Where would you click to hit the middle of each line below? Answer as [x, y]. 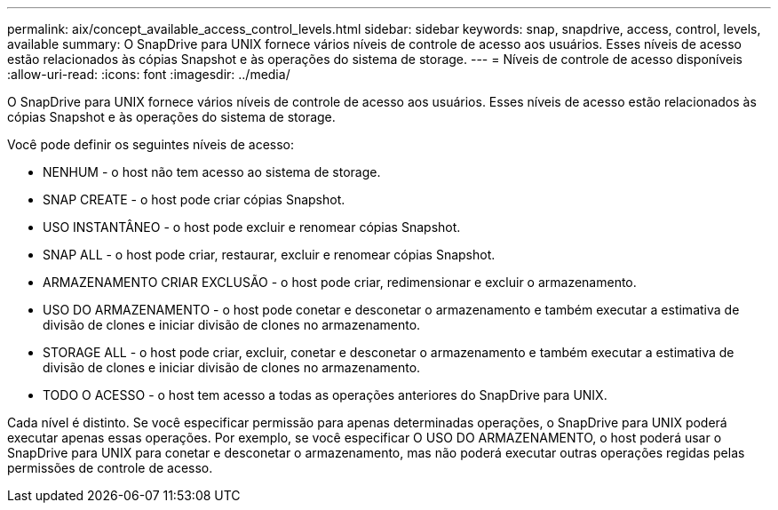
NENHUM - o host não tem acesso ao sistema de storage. [212, 172]
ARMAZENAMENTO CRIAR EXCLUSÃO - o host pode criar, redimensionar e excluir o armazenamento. [340, 282]
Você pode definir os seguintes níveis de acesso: [151, 144]
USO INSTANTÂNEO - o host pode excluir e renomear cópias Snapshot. [252, 227]
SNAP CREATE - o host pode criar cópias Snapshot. [194, 199]
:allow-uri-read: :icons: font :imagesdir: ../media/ [149, 74]
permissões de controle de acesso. [110, 468]
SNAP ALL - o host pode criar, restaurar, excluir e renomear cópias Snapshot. [269, 255]
